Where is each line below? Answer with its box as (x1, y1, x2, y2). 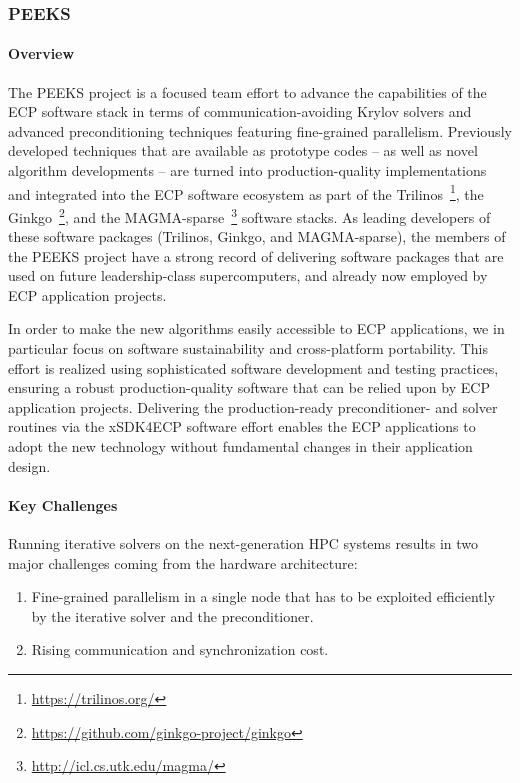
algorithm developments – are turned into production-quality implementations (8, 160, 487, 181)
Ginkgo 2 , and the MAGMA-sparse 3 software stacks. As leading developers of (8, 203, 491, 227)
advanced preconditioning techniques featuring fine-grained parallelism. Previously (8, 120, 512, 141)
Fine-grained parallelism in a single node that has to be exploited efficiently (31, 586, 496, 607)
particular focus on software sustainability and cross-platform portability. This (8, 338, 488, 359)
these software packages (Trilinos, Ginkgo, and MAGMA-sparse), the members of (8, 226, 506, 247)
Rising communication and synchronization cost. (31, 639, 329, 660)
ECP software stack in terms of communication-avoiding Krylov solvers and (8, 101, 472, 122)
